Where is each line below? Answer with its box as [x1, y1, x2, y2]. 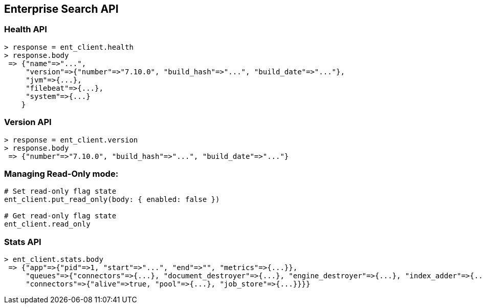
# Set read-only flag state [4, 187, 117, 196]
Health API [4, 24, 47, 35]
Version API [4, 117, 52, 128]
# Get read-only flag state [4, 212, 117, 220]
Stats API [4, 236, 41, 247]
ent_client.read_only [4, 220, 91, 229]
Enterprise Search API [4, 3, 119, 15]
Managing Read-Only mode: [4, 168, 119, 179]
